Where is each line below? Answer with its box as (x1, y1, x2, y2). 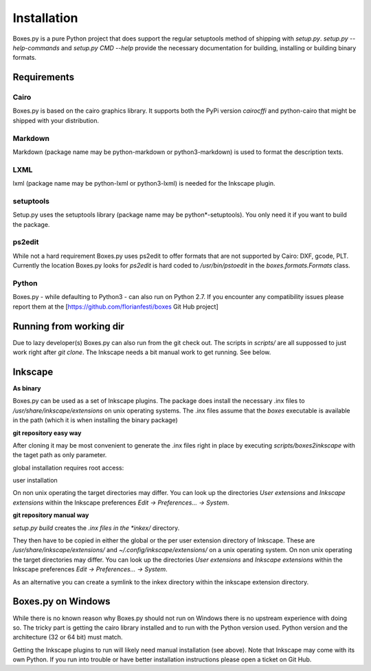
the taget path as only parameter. (12, 451, 107, 459)
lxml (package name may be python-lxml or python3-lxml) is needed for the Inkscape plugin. (12, 179, 276, 188)
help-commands (12, 43, 60, 52)
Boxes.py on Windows (12, 595, 111, 608)
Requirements (12, 71, 75, 83)
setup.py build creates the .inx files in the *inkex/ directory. (12, 523, 180, 532)
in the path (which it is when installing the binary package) (12, 416, 178, 424)
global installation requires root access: (12, 463, 124, 472)
